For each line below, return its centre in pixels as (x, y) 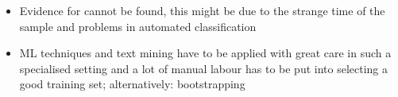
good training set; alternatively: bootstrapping (132, 84)
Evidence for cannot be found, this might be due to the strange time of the (202, 10)
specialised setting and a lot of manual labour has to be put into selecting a (203, 68)
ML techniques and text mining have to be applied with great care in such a (205, 53)
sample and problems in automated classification (138, 26)
